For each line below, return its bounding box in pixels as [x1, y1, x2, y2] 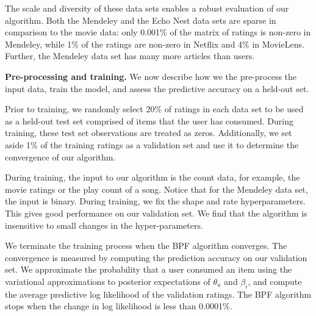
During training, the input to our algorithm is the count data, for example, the [5, 171, 300, 184]
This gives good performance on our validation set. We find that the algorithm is [5, 206, 307, 219]
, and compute [248, 275, 302, 287]
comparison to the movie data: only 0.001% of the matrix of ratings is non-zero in [5, 26, 311, 38]
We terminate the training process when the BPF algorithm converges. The [5, 239, 287, 252]
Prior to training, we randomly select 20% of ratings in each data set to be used [5, 102, 304, 115]
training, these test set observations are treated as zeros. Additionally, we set [5, 126, 292, 139]
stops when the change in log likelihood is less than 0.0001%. [5, 300, 232, 312]
